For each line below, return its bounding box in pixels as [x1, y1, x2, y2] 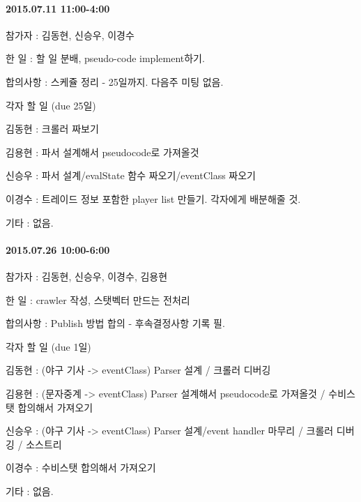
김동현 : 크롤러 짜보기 [6, 121, 99, 136]
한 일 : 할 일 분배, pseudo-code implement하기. [6, 51, 205, 66]
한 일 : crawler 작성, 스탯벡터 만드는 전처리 [6, 292, 190, 307]
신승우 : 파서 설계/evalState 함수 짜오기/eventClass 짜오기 [6, 168, 256, 183]
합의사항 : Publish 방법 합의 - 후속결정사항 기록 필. [6, 316, 225, 330]
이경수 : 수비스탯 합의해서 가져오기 [6, 460, 156, 475]
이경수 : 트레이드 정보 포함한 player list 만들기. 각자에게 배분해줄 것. [6, 191, 301, 206]
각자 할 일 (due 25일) [6, 98, 96, 112]
